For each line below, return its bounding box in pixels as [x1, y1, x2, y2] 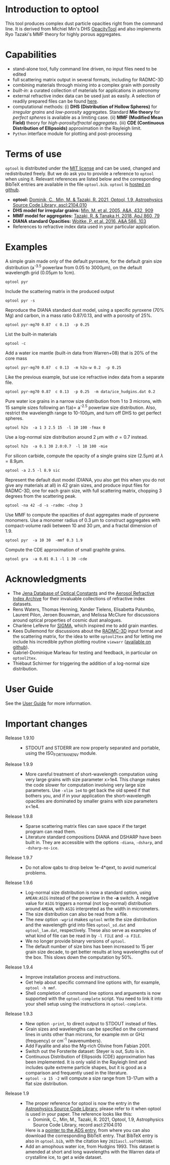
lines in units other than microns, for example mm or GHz [25, 1031, 145, 1037]
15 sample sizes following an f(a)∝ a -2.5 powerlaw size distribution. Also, [5, 404, 156, 411]
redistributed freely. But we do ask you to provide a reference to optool [5, 170, 154, 176]
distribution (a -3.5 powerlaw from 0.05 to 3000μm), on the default [5, 263, 142, 270]
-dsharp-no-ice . [25, 845, 59, 851]
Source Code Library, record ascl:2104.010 [32, 1122, 122, 1128]
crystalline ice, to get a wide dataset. [25, 1154, 103, 1160]
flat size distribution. [25, 1081, 69, 1087]
